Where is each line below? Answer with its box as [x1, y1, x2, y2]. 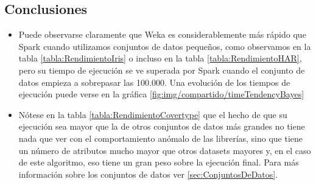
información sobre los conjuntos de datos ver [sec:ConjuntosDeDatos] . [18, 167, 278, 180]
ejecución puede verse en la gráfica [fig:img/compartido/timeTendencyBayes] [18, 88, 304, 100]
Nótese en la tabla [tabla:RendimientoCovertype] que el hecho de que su [18, 108, 287, 120]
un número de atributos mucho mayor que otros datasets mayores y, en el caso [18, 144, 311, 156]
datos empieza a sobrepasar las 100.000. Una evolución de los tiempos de [18, 75, 290, 88]
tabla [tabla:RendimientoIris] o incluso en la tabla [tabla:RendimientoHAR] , [18, 52, 302, 65]
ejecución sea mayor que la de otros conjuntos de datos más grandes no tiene [18, 120, 305, 133]
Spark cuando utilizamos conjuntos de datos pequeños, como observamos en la [18, 40, 311, 52]
